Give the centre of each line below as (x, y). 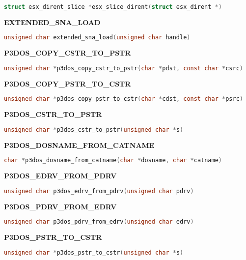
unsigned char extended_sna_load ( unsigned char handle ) (97, 38)
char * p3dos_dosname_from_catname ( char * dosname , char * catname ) (113, 160)
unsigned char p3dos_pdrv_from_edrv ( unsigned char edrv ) (99, 222)
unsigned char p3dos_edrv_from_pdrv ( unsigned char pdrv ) (99, 191)
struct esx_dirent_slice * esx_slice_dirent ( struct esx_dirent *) (113, 7)
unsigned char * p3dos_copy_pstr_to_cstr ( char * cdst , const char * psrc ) (123, 99)
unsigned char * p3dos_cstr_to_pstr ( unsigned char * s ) (94, 130)
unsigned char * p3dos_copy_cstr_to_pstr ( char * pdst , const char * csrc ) (123, 68)
